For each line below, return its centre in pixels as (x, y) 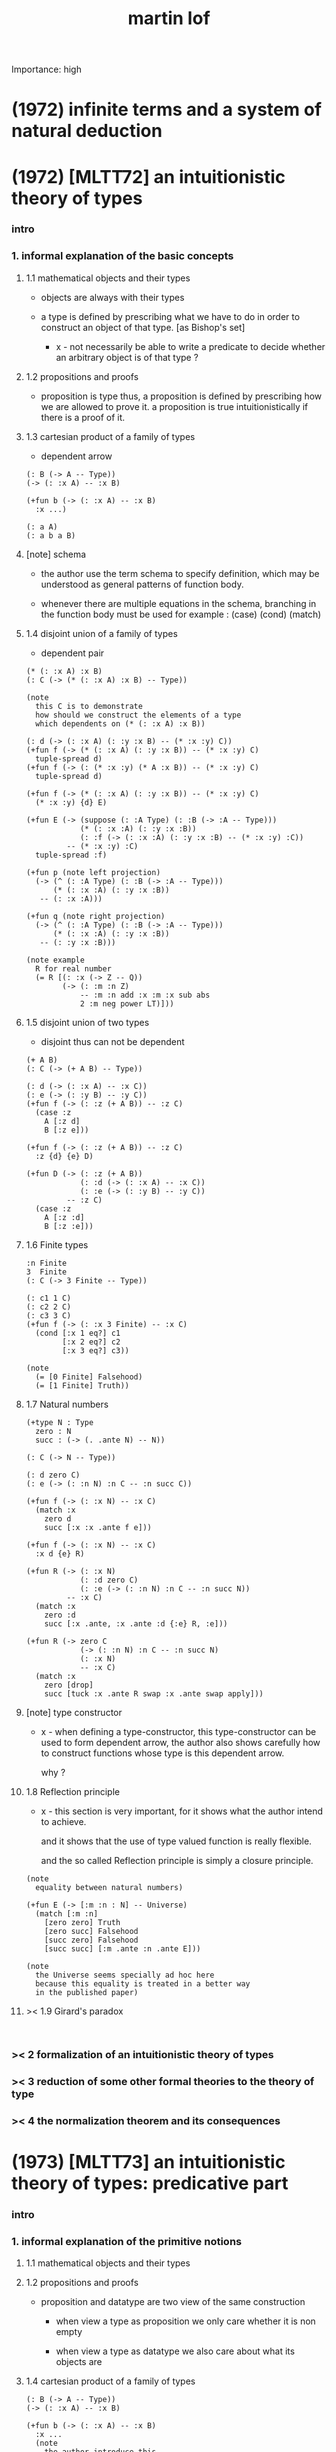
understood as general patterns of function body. (142, 584)
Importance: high (46, 69)
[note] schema (56, 554)
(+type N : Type (59, 1422)
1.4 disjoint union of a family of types (101, 633)
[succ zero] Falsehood (91, 1940)
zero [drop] (69, 1685)
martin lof (169, 18)
